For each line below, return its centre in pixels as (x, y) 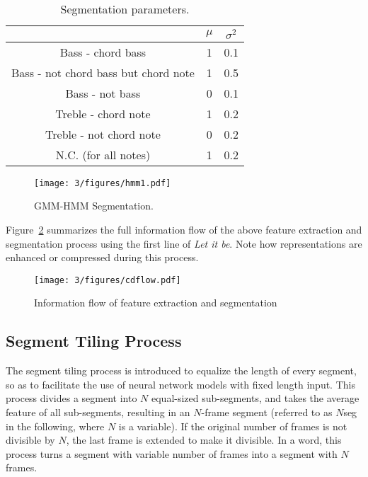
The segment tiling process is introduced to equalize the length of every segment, (181, 370)
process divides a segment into (71, 398)
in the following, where (55, 426)
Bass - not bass (103, 93)
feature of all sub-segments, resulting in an (98, 412)
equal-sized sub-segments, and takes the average (255, 398)
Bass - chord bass (103, 52)
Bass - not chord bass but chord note (103, 72)
